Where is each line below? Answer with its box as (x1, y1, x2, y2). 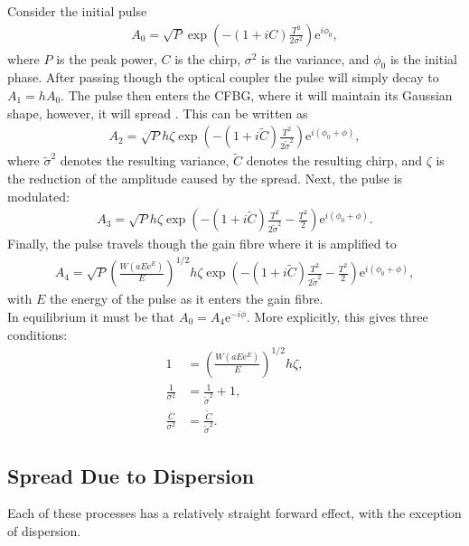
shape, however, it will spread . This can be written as (7, 103, 308, 122)
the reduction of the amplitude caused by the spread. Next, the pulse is (7, 169, 403, 188)
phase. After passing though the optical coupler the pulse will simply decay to (7, 68, 439, 87)
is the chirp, (174, 49, 241, 68)
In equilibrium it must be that (7, 306, 175, 325)
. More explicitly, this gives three (246, 306, 428, 325)
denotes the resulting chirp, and (246, 151, 422, 170)
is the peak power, (56, 49, 157, 68)
